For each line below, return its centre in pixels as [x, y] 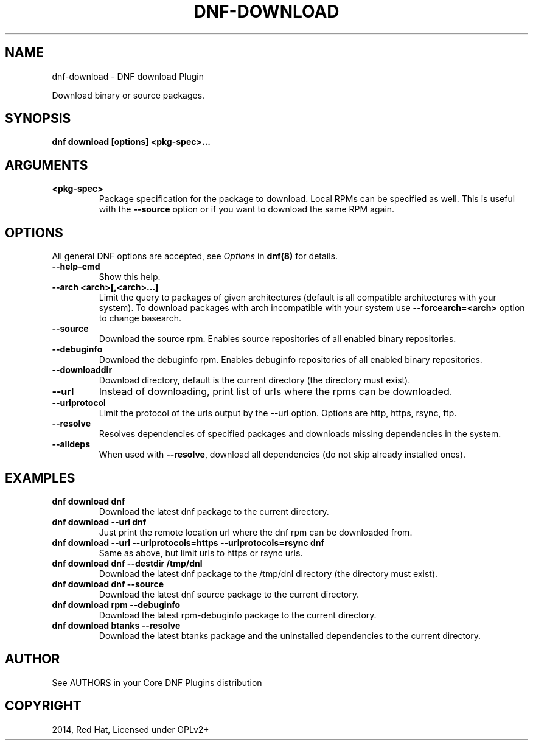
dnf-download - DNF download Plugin [128, 76]
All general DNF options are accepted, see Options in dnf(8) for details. [195, 256]
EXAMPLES [40, 478]
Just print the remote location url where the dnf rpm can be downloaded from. [256, 532]
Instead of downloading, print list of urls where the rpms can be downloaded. [276, 392]
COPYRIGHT [43, 706]
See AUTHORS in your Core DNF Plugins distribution [157, 682]
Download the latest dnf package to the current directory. [214, 511]
